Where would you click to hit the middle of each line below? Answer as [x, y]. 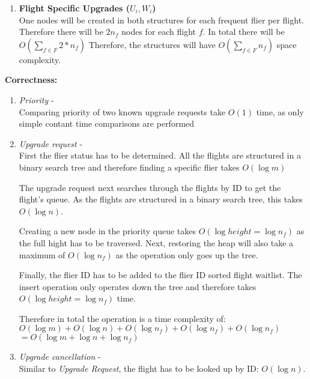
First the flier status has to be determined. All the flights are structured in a [160, 155]
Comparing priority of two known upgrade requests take [122, 111]
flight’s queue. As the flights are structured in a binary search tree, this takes [161, 199]
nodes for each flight [159, 32]
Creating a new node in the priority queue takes [107, 231]
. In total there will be [244, 32]
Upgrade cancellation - [60, 356]
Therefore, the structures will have [152, 44]
